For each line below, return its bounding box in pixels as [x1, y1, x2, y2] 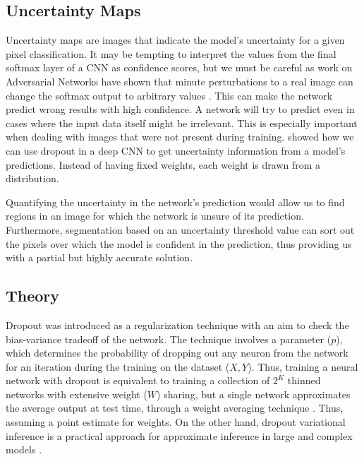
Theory [6, 285, 60, 306]
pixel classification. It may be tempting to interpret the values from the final [6, 46, 336, 61]
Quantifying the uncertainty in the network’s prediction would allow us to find [6, 194, 345, 209]
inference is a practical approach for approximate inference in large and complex [6, 428, 353, 443]
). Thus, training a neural [248, 359, 358, 374]
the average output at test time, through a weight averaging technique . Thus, [6, 400, 344, 415]
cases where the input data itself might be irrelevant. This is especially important [6, 115, 358, 130]
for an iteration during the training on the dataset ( [6, 359, 230, 374]
